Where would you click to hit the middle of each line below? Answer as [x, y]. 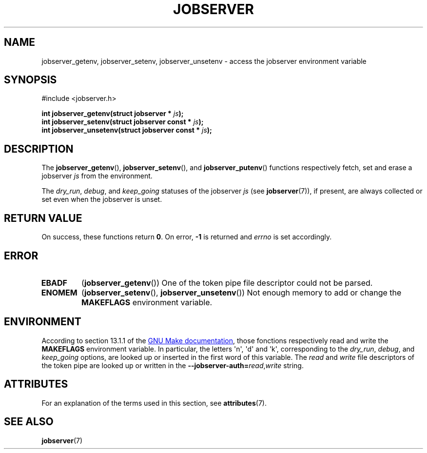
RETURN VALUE [43, 218]
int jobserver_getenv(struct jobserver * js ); [113, 114]
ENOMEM [59, 292]
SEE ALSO [29, 422]
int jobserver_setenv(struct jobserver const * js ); [123, 122]
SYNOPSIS [30, 80]
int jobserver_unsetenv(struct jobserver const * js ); [127, 130]
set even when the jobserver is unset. [102, 199]
